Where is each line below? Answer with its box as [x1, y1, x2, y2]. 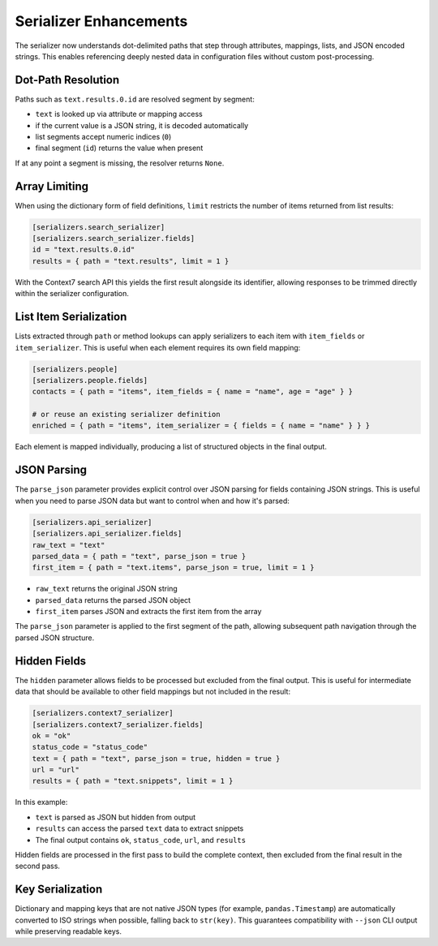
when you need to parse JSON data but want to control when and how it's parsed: [15, 496, 290, 505]
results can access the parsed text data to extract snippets [35, 823, 244, 833]
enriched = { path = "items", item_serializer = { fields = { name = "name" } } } [32, 421, 371, 430]
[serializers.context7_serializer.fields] [32, 720, 204, 729]
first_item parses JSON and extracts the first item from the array [35, 607, 262, 617]
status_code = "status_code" [32, 742, 148, 752]
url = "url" [32, 765, 80, 775]
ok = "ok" [32, 731, 71, 740]
